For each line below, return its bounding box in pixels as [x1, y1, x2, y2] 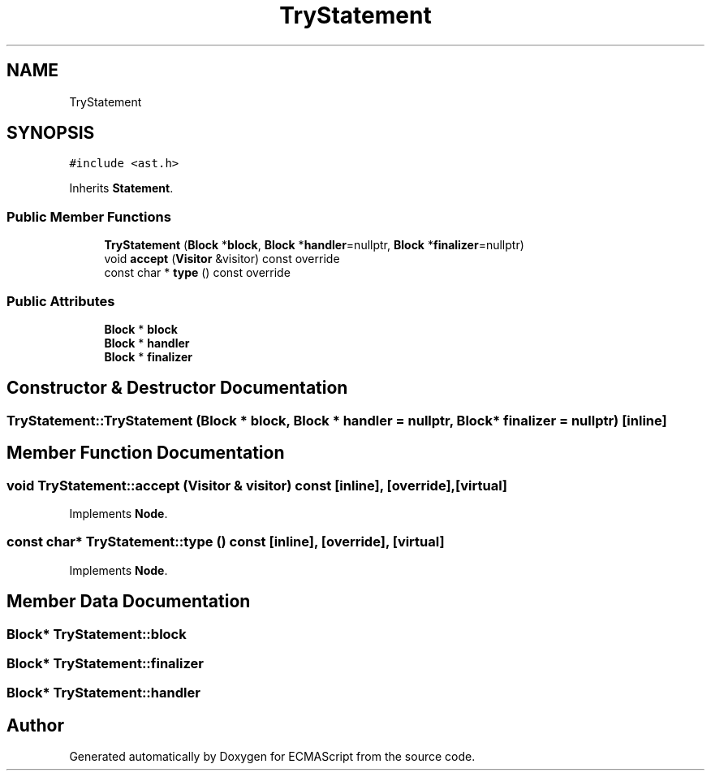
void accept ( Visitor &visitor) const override [104, 252, 340, 266]
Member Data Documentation [6, 591, 251, 612]
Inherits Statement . [69, 181, 174, 196]
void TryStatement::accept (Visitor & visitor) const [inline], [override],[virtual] [6, 477, 508, 494]
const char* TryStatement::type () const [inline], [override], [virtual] [6, 533, 445, 550]
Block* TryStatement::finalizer [6, 654, 204, 671]
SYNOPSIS [6, 123, 95, 144]
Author [6, 714, 64, 736]
